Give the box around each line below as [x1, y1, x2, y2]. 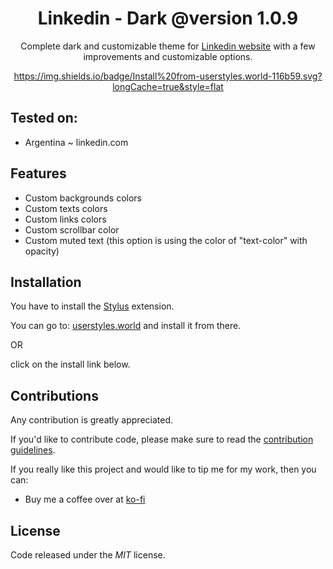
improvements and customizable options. [83, 50, 253, 62]
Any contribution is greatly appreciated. [10, 414, 174, 426]
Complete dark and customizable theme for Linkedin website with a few [20, 40, 316, 52]
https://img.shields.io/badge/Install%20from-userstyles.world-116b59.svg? [13, 70, 323, 82]
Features [10, 165, 67, 182]
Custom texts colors [24, 202, 108, 214]
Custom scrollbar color [24, 223, 120, 236]
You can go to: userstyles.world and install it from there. [10, 320, 242, 332]
